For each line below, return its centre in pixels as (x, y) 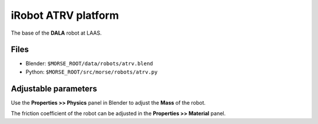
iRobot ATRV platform (65, 15)
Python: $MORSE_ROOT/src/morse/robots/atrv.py (92, 72)
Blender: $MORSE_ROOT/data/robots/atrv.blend (89, 63)
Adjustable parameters (54, 88)
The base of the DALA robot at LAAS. (56, 33)
